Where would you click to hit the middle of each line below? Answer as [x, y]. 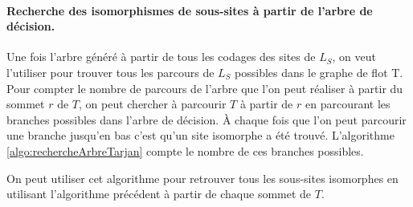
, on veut [354, 57]
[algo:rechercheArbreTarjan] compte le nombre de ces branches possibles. [185, 150]
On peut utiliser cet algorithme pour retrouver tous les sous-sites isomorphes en [202, 178]
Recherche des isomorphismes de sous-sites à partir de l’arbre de [190, 10]
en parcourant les [348, 104]
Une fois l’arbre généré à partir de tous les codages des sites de [161, 57]
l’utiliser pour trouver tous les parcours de [110, 72]
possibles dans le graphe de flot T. [319, 72]
